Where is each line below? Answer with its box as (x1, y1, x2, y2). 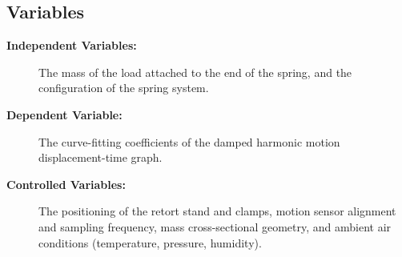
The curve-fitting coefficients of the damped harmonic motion (38, 133, 340, 150)
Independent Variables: (6, 37, 137, 54)
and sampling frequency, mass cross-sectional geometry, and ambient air (38, 218, 392, 235)
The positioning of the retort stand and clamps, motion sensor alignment (38, 203, 396, 219)
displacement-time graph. (38, 149, 163, 166)
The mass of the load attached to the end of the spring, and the (38, 63, 352, 80)
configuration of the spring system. (38, 79, 209, 96)
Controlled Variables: (6, 175, 126, 192)
